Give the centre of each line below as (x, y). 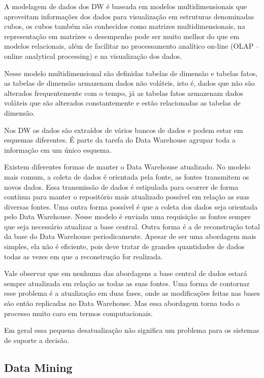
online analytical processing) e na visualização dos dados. (93, 56)
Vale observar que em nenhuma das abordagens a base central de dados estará (126, 273)
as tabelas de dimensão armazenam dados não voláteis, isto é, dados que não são (129, 83)
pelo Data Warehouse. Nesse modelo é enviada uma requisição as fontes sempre (127, 216)
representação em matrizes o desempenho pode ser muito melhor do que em (122, 36)
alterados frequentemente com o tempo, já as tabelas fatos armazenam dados (124, 93)
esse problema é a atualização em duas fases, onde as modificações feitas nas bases (132, 293)
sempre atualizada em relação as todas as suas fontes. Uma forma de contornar (127, 283)
